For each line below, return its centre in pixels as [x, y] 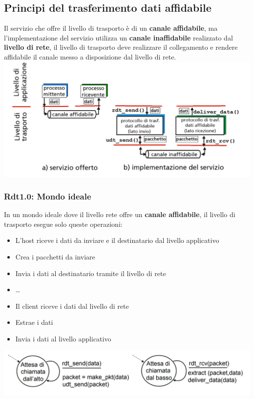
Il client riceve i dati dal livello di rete [72, 306]
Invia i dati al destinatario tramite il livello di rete [91, 273]
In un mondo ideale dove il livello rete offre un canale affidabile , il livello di [120, 214]
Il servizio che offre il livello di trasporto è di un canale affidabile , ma [111, 28]
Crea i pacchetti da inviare [55, 256]
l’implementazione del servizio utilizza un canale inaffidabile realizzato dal [118, 37]
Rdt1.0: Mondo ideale [48, 196]
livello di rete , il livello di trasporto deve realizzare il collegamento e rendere [121, 47]
